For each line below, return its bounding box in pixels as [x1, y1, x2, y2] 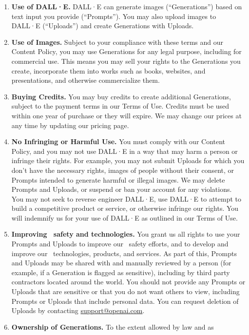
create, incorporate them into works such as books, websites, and [11, 65, 206, 75]
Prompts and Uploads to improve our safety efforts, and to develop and [11, 239, 229, 249]
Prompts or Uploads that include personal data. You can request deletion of [11, 296, 239, 306]
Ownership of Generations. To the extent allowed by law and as [11, 321, 214, 332]
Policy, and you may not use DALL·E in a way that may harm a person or [11, 146, 238, 156]
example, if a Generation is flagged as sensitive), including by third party [11, 267, 230, 277]
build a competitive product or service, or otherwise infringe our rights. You [11, 203, 239, 213]
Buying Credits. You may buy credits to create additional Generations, [11, 91, 231, 101]
